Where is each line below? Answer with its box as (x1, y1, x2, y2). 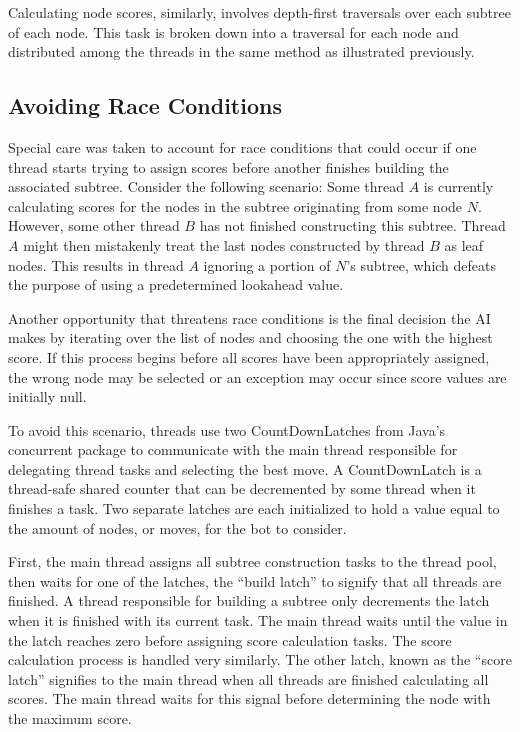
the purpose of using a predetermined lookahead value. (8, 274, 344, 295)
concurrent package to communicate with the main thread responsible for (8, 439, 458, 460)
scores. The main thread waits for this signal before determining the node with (8, 688, 491, 709)
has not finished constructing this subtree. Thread (199, 215, 506, 236)
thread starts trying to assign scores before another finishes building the (8, 156, 449, 177)
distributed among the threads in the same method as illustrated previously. (8, 41, 475, 62)
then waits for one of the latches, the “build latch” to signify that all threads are (8, 570, 502, 591)
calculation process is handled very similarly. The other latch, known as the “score (8, 649, 512, 670)
